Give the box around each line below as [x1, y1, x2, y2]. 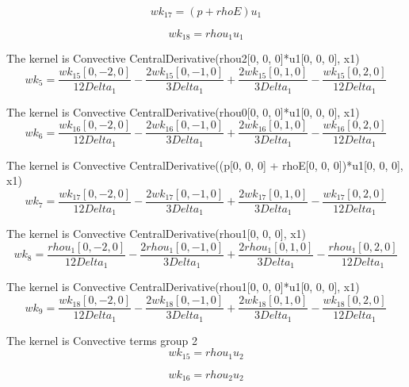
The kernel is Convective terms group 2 [6, 331, 197, 348]
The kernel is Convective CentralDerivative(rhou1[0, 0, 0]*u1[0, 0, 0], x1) [6, 278, 360, 295]
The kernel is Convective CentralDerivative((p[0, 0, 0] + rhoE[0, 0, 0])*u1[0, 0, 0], [6, 156, 403, 173]
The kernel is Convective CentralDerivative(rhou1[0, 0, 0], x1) [6, 225, 307, 242]
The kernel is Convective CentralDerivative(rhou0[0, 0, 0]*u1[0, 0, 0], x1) [6, 103, 360, 120]
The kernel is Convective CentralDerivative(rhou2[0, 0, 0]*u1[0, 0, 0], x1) [6, 50, 360, 67]
